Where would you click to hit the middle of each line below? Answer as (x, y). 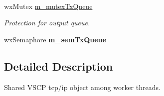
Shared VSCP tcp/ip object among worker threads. (82, 87)
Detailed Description (59, 66)
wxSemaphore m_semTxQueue (55, 39)
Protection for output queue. (47, 23)
